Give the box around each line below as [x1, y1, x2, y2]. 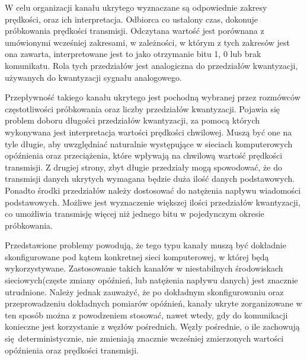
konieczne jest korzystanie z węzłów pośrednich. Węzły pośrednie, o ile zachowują [5, 320, 300, 333]
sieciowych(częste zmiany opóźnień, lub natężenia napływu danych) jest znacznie [5, 274, 298, 286]
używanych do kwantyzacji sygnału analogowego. [5, 71, 182, 83]
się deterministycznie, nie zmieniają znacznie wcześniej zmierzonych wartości [5, 332, 284, 345]
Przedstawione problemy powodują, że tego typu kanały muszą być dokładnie [5, 239, 286, 251]
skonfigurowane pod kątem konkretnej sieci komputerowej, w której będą [5, 250, 269, 263]
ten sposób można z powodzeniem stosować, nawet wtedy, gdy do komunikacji [5, 308, 288, 321]
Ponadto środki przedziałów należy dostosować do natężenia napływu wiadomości [5, 184, 301, 196]
